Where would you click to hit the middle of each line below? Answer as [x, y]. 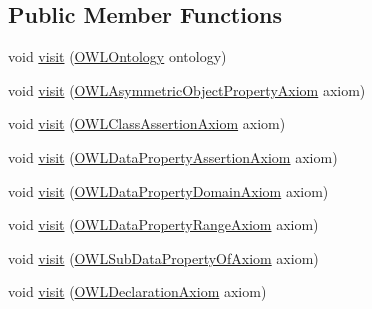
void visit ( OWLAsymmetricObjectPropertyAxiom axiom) [187, 89]
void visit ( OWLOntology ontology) [117, 56]
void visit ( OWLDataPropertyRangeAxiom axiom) [163, 224]
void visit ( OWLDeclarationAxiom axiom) [137, 291]
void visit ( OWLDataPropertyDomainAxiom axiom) [168, 190]
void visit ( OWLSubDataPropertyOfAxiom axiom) [163, 257]
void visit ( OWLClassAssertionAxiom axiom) [147, 123]
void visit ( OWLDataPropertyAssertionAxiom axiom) [173, 156]
